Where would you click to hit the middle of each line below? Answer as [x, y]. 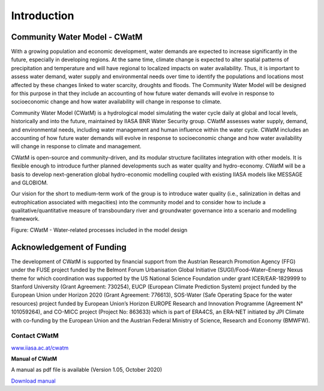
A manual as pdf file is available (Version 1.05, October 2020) [87, 370]
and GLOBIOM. [29, 183]
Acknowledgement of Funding [69, 247]
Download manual [34, 381]
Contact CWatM [35, 336]
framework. [25, 219]
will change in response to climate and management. [76, 147]
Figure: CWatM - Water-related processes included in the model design [99, 230]
